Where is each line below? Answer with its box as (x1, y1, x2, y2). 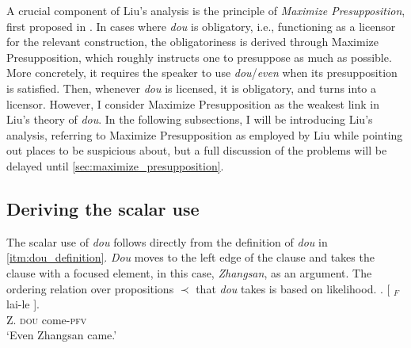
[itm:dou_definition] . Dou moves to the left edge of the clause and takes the (6, 249, 375, 266)
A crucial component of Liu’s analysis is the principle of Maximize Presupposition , (6, 2, 405, 18)
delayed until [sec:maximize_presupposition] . (6, 157, 224, 174)
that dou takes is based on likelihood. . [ (196, 280, 390, 296)
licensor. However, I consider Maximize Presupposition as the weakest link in (6, 95, 379, 112)
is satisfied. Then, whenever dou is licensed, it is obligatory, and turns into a (6, 79, 376, 96)
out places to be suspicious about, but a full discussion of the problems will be (6, 142, 387, 159)
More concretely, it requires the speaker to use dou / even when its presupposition (6, 64, 398, 81)
